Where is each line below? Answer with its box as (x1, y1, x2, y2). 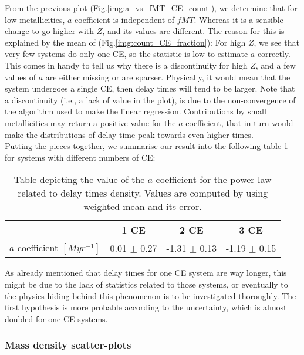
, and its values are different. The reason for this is (102, 25, 285, 37)
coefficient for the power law (156, 173, 272, 187)
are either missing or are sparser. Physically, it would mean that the (45, 70, 291, 83)
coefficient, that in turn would (185, 116, 293, 129)
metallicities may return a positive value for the (5, 116, 176, 129)
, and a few (255, 59, 296, 71)
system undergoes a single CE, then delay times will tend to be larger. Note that (5, 82, 295, 94)
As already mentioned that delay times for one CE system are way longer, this (5, 266, 287, 279)
